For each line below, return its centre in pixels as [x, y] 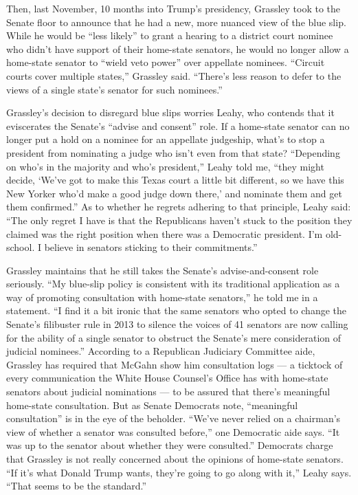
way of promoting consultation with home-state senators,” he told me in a [162, 297]
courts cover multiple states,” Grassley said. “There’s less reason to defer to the [174, 75]
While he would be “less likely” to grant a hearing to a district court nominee [170, 35]
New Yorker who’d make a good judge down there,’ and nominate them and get [174, 193]
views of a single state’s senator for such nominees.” [114, 89]
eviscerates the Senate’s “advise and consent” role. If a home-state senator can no [178, 125]
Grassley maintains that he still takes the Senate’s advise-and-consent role [163, 270]
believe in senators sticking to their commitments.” [151, 247]
